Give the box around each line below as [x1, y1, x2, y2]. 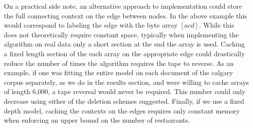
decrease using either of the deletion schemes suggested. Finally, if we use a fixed [4, 96, 244, 106]
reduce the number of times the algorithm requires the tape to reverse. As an [4, 58, 234, 68]
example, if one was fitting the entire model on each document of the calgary [4, 67, 233, 78]
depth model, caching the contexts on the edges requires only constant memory [4, 105, 240, 115]
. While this [199, 20, 234, 30]
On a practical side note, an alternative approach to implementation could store [4, 1, 242, 11]
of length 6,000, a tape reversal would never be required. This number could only [4, 86, 246, 96]
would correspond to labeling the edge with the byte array [4, 20, 178, 30]
